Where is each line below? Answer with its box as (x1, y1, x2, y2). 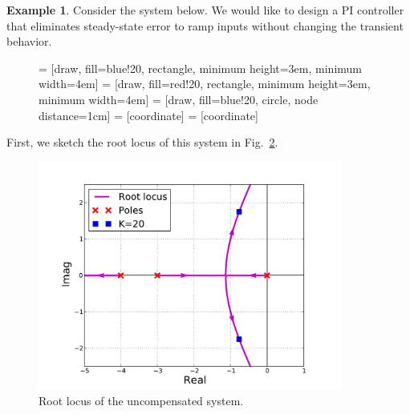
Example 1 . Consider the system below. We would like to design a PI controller (6, 2, 404, 18)
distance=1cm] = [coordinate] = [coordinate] (39, 107, 258, 123)
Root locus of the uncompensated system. (39, 392, 244, 408)
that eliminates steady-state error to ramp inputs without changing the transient (6, 17, 404, 34)
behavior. (6, 33, 52, 50)
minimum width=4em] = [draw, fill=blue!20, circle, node (39, 90, 319, 107)
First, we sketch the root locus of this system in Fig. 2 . (6, 134, 278, 151)
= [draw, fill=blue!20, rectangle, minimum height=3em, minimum (39, 59, 362, 76)
